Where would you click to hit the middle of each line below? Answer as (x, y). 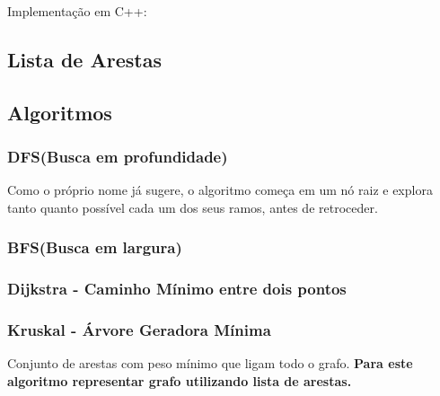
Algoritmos (60, 112)
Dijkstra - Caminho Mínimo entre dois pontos (177, 289)
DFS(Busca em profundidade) (118, 157)
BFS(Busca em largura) (95, 247)
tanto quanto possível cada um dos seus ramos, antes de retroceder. (193, 207)
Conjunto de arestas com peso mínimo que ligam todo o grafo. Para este (210, 363)
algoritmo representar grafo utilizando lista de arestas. (180, 381)
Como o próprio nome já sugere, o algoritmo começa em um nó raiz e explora (220, 190)
